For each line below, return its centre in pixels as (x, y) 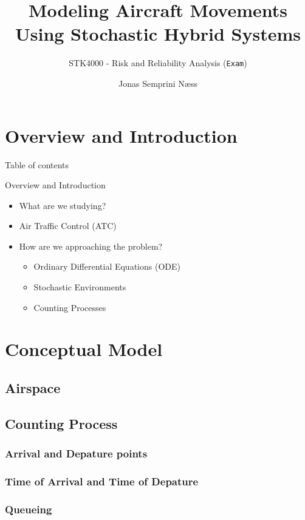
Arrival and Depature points (76, 453)
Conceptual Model (84, 349)
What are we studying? (63, 205)
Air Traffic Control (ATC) (68, 226)
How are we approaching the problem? (91, 246)
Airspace (33, 388)
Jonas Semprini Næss (158, 83)
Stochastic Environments (80, 287)
